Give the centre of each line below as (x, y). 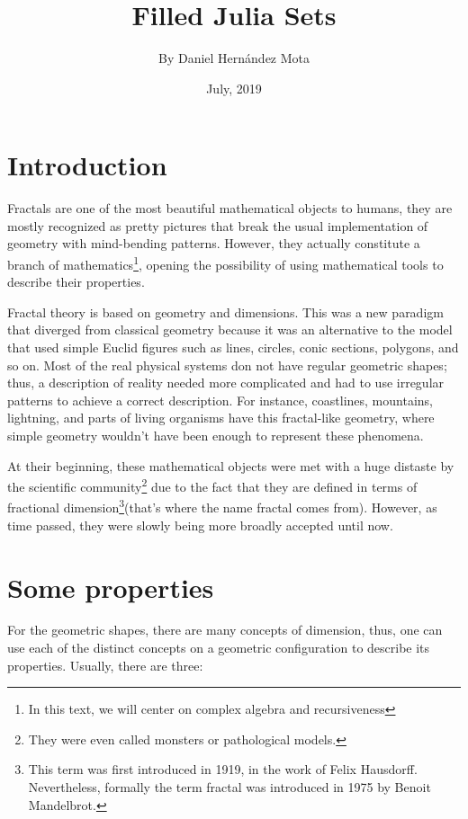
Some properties (111, 587)
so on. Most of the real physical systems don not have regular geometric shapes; (227, 365)
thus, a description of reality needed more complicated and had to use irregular (226, 383)
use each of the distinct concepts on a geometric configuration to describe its (219, 648)
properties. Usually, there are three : (105, 665)
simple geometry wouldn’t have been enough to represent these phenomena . (216, 436)
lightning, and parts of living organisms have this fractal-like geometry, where (221, 418)
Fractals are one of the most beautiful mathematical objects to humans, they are (230, 208)
